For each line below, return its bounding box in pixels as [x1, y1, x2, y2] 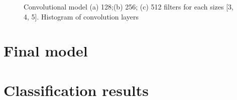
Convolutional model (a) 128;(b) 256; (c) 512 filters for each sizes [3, [24, 1, 233, 11]
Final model [4, 40, 88, 61]
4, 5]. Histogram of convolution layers [24, 11, 139, 21]
